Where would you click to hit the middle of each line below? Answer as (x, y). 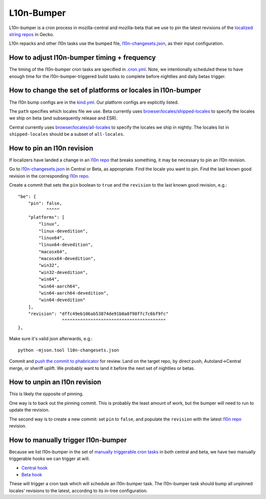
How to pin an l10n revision (51, 148)
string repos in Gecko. (32, 34)
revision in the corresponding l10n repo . (49, 176)
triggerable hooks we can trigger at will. (50, 459)
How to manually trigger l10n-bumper (68, 440)
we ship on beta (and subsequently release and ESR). (63, 118)
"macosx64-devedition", (67, 259)
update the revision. (29, 410)
